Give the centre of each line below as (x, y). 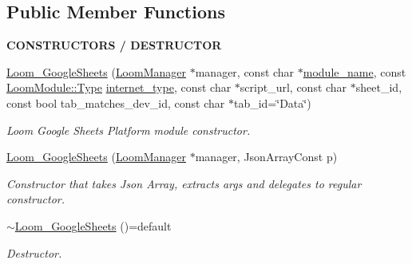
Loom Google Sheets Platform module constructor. (129, 130)
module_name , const (355, 71)
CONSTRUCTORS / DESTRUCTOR (114, 45)
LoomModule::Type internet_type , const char (119, 87)
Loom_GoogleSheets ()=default (93, 225)
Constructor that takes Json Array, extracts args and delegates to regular (184, 183)
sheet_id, (379, 87)
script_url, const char (293, 87)
